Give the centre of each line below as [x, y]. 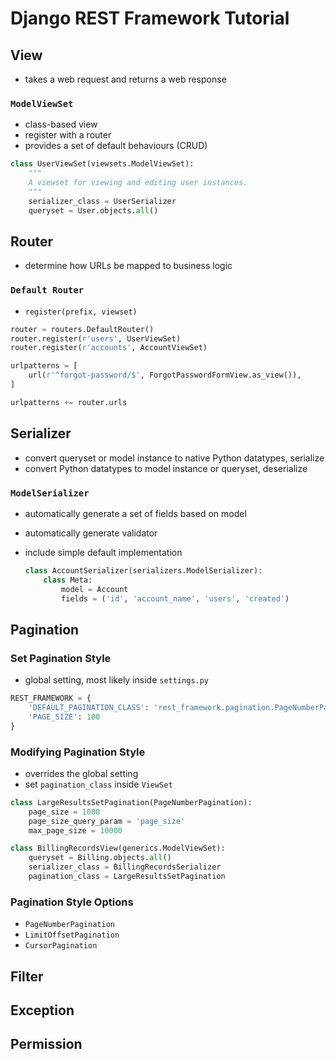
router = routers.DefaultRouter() [82, 329]
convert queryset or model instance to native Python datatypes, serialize [174, 458]
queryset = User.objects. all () [93, 210]
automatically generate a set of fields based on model [135, 513]
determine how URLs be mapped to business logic [128, 266]
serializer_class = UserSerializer [102, 201]
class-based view [61, 124]
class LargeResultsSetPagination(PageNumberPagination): [131, 802]
